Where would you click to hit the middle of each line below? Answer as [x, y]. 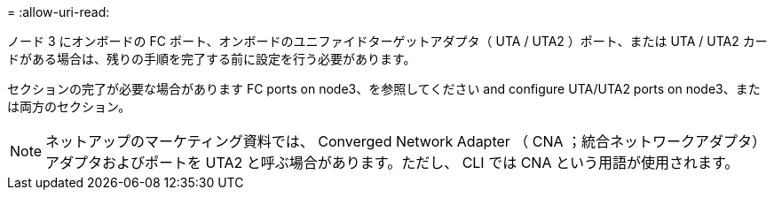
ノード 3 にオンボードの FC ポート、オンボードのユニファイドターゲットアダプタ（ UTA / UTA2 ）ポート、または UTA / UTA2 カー [387, 41]
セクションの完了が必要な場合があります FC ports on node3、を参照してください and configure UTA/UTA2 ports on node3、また [384, 89]
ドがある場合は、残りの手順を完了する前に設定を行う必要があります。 [212, 59]
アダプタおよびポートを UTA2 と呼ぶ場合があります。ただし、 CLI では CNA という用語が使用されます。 [392, 163]
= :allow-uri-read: [59, 12]
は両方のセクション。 [69, 106]
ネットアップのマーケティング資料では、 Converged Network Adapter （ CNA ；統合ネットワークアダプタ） [406, 141]
